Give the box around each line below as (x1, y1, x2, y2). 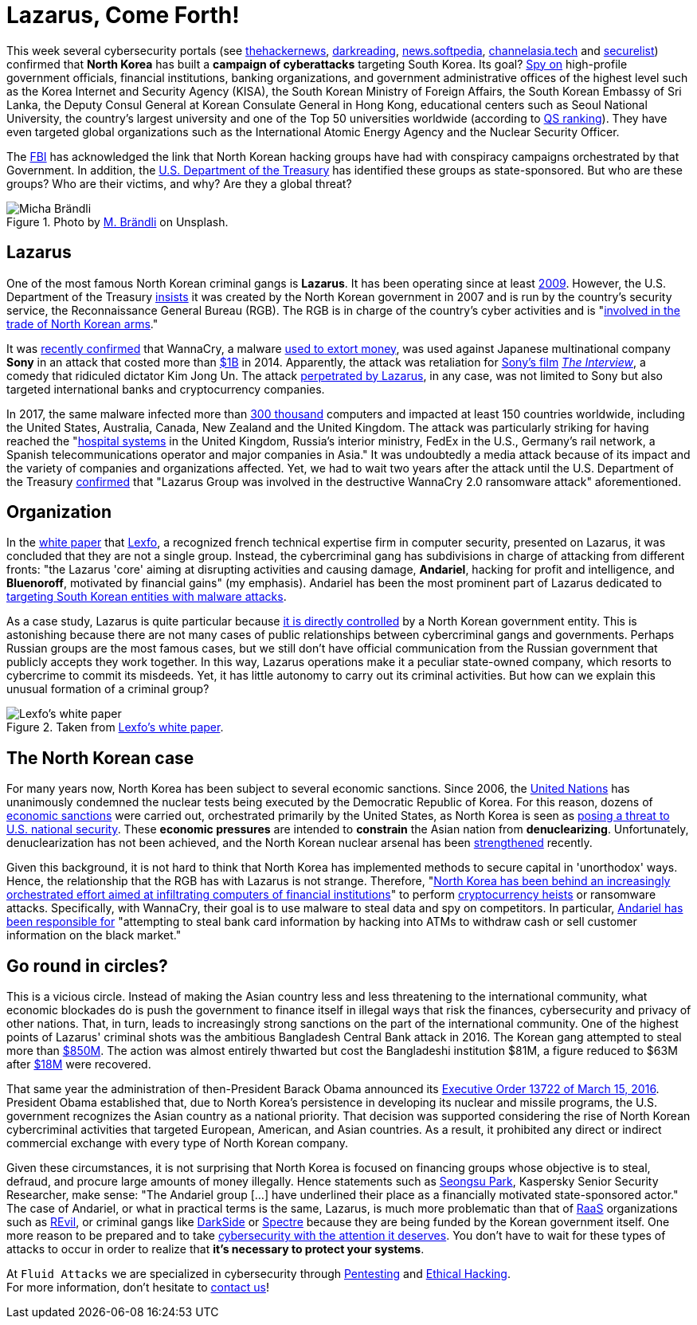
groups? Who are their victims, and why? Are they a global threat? (6, 176, 352, 190)
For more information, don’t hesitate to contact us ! (6, 1280, 269, 1295)
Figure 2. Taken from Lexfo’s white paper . (6, 720, 224, 735)
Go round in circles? (6, 955, 168, 976)
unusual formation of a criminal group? (6, 682, 209, 696)
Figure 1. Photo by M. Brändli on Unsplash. (6, 214, 229, 229)
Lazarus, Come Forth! (6, 2, 240, 29)
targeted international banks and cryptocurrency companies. (6, 382, 325, 396)
